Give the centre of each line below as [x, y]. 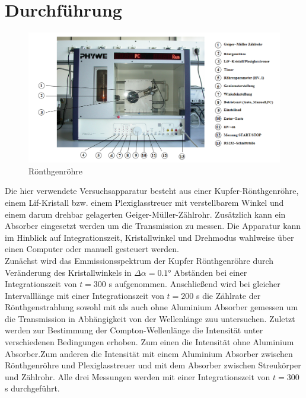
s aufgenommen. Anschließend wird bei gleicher [195, 284]
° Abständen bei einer [208, 272]
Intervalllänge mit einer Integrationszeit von [85, 295]
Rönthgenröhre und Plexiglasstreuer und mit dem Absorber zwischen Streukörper [153, 365]
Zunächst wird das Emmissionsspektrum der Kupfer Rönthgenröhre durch [139, 260]
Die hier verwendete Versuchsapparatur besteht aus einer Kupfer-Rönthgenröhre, [152, 191]
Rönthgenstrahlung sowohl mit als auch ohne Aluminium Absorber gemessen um [152, 307]
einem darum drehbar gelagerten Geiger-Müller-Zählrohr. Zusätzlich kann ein [145, 214]
